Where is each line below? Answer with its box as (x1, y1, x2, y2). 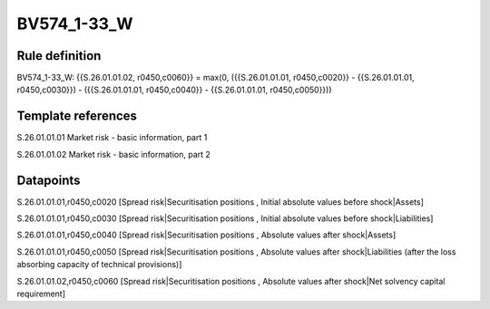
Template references (16, 109, 138, 124)
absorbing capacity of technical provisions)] (16, 259, 182, 270)
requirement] (16, 288, 66, 299)
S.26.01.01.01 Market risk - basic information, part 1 (16, 132, 208, 143)
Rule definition (16, 48, 102, 63)
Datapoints (16, 172, 81, 188)
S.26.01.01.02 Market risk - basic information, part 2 (16, 149, 211, 159)
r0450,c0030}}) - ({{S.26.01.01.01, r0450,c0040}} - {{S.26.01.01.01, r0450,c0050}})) (16, 84, 332, 95)
